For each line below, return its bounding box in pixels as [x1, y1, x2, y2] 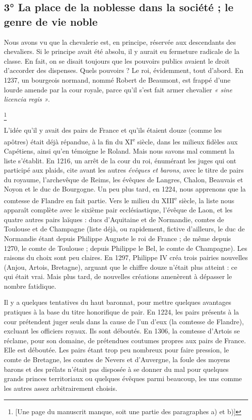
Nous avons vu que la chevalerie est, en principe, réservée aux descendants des [4, 36, 236, 47]
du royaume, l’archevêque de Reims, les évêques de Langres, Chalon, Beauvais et [4, 174, 243, 184]
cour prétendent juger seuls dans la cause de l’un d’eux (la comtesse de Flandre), [4, 316, 244, 326]
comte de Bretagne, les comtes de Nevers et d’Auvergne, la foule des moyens [4, 354, 230, 365]
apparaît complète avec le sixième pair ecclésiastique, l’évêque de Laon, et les [4, 205, 233, 215]
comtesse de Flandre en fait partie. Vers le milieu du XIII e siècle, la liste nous [4, 193, 235, 205]
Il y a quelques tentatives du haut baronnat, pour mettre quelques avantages [4, 297, 232, 307]
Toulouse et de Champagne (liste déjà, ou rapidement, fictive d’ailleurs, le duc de [4, 224, 245, 234]
